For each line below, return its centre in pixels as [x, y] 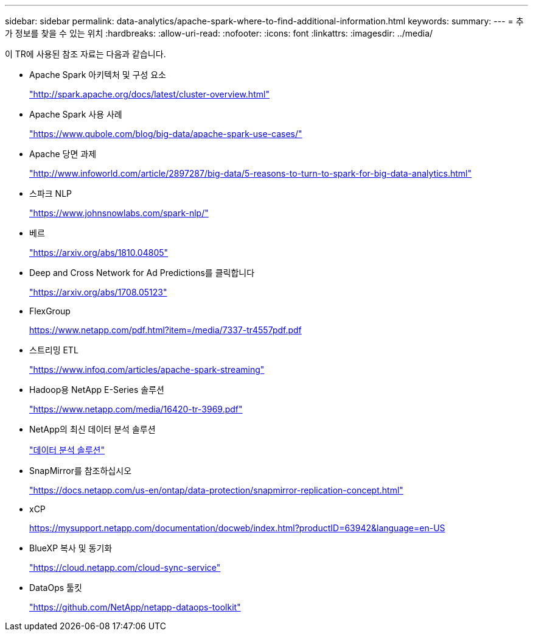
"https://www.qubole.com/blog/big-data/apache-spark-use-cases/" [166, 134]
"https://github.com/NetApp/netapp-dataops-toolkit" [135, 607]
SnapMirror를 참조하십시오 [81, 471]
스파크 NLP [51, 193]
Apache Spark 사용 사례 [76, 114]
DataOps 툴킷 [56, 588]
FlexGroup [50, 311]
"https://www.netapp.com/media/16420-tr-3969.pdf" [136, 409]
